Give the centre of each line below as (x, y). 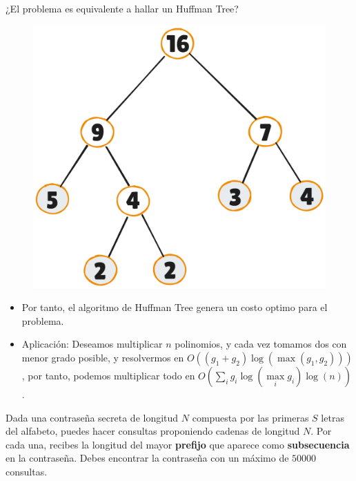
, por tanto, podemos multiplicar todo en (108, 376)
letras (333, 417)
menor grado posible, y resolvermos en (103, 358)
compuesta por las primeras (250, 417)
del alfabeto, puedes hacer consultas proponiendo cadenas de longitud (153, 431)
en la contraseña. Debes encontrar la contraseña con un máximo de (147, 458)
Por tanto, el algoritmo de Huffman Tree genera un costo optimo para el (175, 307)
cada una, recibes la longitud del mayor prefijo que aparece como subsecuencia (178, 444)
